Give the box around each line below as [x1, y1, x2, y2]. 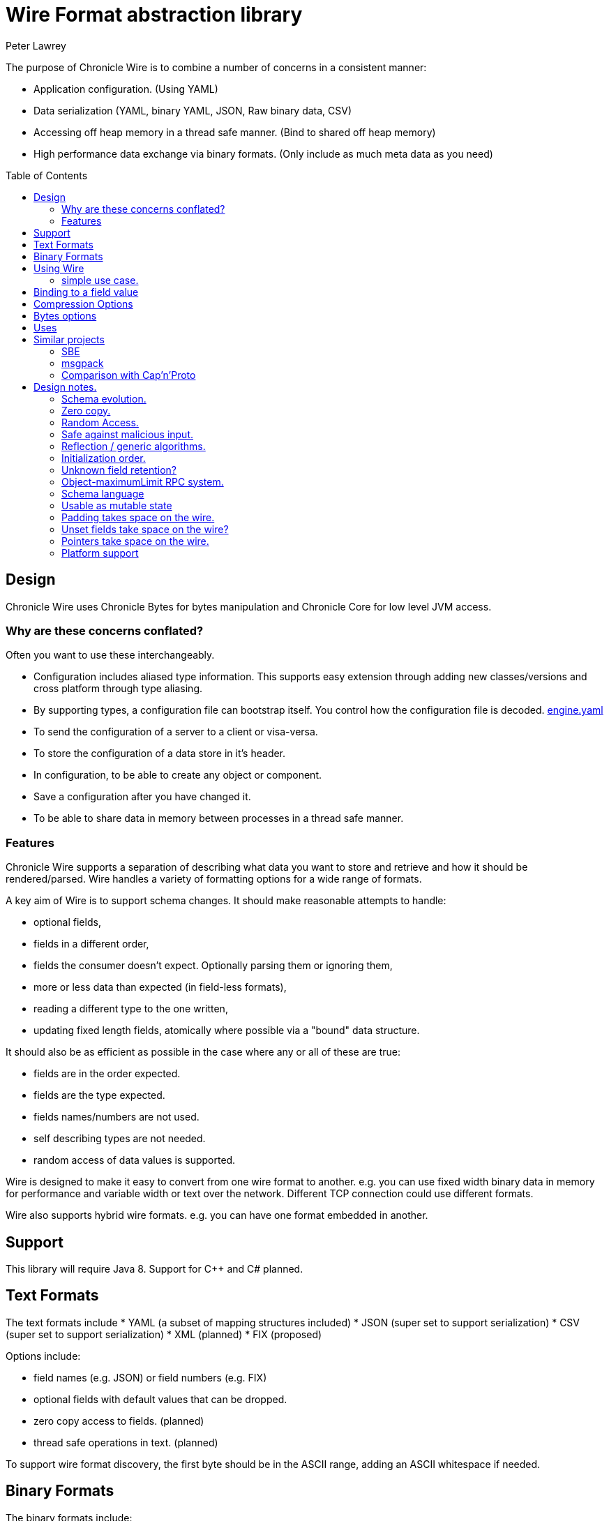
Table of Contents [6, 169, 88, 181]
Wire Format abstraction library [6, 3, 303, 27]
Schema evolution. [61, 392, 146, 405]
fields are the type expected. [33, 1089, 165, 1102]
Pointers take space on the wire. [61, 534, 209, 547]
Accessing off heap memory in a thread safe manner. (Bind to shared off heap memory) [33, 126, 436, 138]
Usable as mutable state [61, 499, 172, 511]
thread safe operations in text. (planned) [33, 1436, 218, 1448]
